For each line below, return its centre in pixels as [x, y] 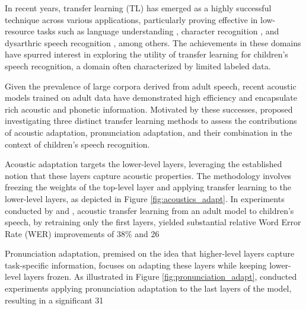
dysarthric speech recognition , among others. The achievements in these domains [153, 42]
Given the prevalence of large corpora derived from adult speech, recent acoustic [151, 86]
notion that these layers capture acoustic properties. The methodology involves [148, 175]
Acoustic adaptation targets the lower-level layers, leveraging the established [144, 164]
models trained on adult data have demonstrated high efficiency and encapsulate [151, 98]
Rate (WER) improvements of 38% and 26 [82, 233]
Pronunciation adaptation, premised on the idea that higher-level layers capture [150, 253]
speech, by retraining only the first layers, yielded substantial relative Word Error [153, 222]
